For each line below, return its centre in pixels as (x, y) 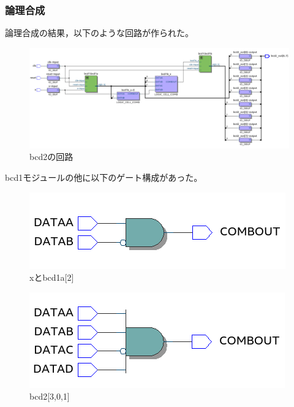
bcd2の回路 (51, 157)
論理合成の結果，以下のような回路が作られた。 (99, 33)
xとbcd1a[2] (52, 277)
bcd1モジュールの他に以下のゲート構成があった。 (104, 177)
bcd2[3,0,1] (50, 396)
